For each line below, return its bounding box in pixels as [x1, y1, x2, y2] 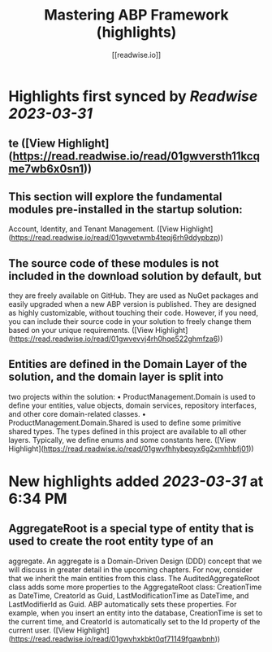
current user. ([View [8, 625, 76, 635]
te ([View [8, 137, 56, 151]
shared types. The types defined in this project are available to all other [8, 426, 247, 436]
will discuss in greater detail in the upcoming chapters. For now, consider [8, 564, 253, 575]
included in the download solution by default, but [8, 269, 261, 282]
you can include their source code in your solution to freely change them [8, 316, 252, 326]
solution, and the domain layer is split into [8, 370, 224, 384]
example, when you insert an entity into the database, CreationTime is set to [8, 608, 263, 618]
